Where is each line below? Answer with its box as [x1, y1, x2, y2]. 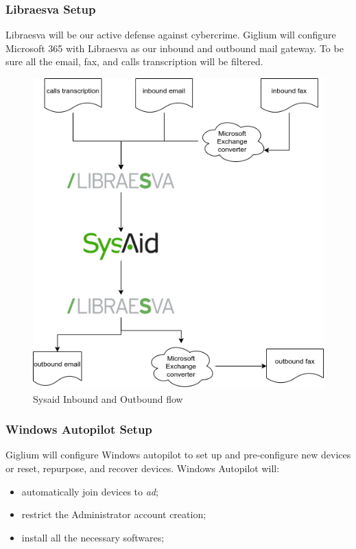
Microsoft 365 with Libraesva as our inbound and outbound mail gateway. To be [5, 40, 344, 55]
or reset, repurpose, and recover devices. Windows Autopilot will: [5, 461, 280, 476]
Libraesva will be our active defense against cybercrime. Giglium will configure [5, 27, 336, 42]
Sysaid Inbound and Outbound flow [33, 391, 183, 406]
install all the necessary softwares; [21, 530, 165, 544]
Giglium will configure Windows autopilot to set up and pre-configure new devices [5, 447, 351, 462]
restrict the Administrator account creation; [21, 507, 206, 522]
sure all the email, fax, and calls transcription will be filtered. [5, 54, 263, 69]
